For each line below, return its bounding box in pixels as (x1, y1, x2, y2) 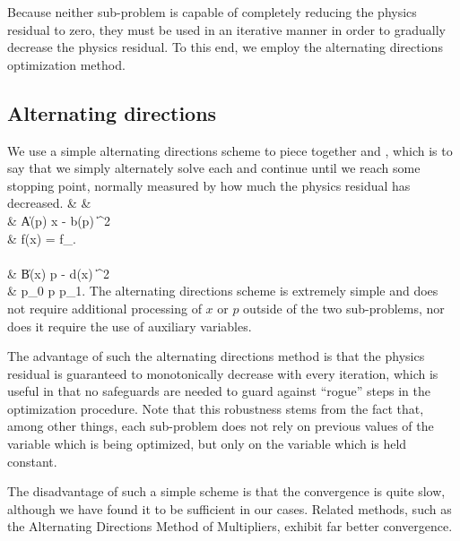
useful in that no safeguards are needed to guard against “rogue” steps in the (7, 382, 430, 400)
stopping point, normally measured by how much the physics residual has (7, 176, 411, 194)
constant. (7, 451, 57, 470)
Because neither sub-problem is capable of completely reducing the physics (7, 3, 417, 21)
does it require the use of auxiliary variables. (7, 316, 252, 335)
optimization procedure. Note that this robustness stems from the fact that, (7, 399, 424, 417)
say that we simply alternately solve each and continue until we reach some (7, 159, 421, 177)
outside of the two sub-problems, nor (243, 298, 445, 317)
